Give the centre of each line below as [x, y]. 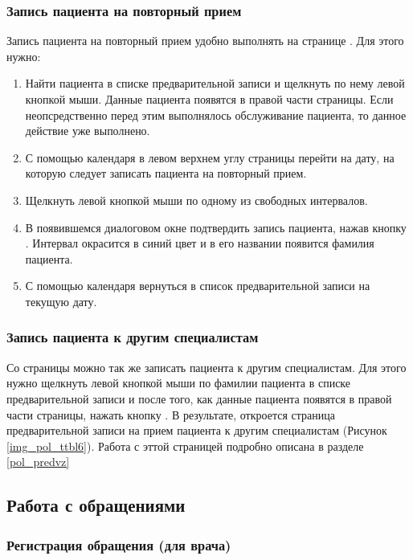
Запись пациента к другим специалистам [133, 337]
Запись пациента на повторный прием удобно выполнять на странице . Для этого [205, 41]
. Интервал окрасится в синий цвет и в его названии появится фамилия [200, 243]
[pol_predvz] [38, 462]
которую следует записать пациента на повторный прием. [166, 173]
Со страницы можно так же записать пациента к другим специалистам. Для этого [206, 367]
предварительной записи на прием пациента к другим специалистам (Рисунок [197, 430]
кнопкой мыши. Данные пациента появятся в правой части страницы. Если [209, 99]
